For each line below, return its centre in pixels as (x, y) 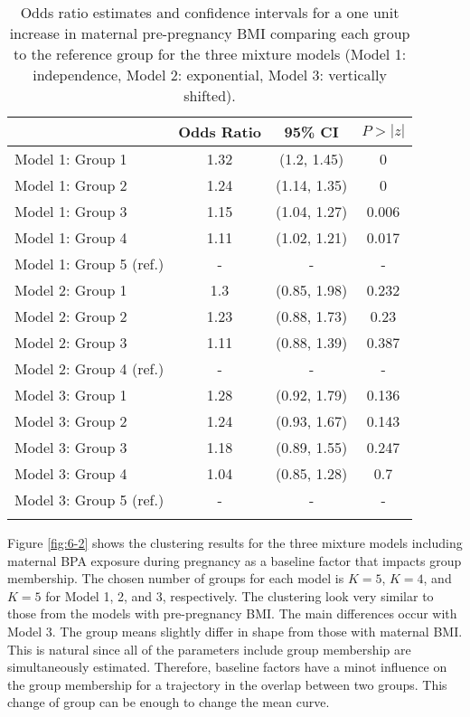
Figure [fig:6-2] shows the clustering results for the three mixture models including (235, 542)
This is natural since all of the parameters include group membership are (209, 649)
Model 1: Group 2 (71, 185)
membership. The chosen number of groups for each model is (176, 578)
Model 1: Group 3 (71, 211)
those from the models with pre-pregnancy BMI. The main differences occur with (232, 613)
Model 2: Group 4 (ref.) (89, 368)
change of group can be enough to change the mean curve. (169, 702)
